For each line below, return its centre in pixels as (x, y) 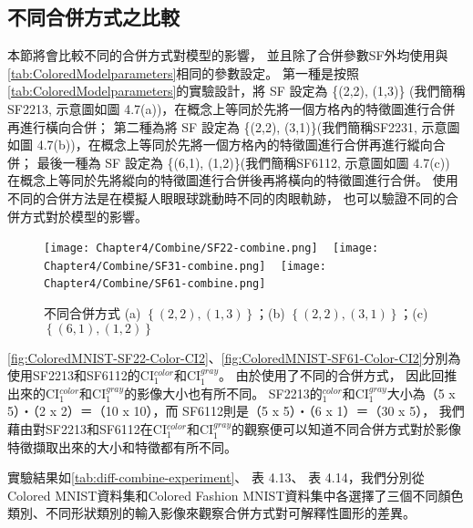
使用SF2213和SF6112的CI (81, 375)
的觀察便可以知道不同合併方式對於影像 (346, 429)
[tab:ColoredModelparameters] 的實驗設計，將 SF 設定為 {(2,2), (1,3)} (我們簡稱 (236, 91)
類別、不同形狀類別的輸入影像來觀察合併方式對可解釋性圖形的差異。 (211, 513)
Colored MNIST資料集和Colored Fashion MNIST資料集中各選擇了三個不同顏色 (236, 495)
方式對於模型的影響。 (83, 216)
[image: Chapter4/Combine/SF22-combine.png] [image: (211, 248)
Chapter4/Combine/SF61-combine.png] (155, 284)
